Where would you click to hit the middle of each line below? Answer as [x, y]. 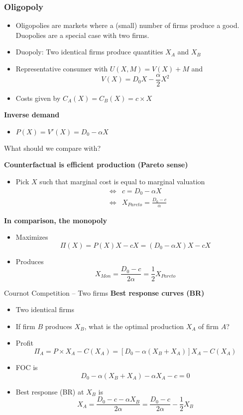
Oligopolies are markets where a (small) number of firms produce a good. [127, 25]
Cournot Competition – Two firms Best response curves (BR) [104, 292]
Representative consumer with [62, 68]
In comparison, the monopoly [56, 220]
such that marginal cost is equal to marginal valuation [122, 182]
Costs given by [38, 98]
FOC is [27, 367]
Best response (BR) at [50, 391]
